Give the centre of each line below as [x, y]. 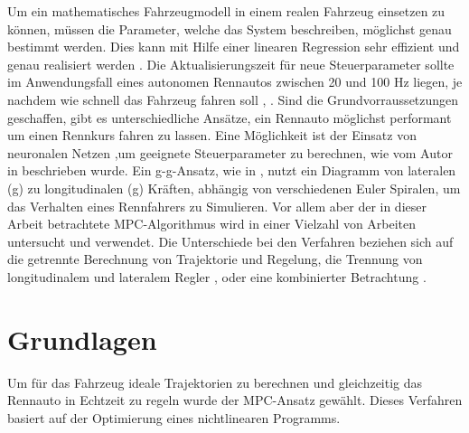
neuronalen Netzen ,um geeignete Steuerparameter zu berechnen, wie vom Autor [230, 152]
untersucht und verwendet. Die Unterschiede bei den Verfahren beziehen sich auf [230, 241]
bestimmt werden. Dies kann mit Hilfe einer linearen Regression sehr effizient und [234, 47]
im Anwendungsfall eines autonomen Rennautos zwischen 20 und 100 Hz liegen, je [235, 82]
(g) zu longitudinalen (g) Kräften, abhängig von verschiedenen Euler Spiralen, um [234, 188]
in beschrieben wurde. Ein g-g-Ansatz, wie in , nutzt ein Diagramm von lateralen [232, 170]
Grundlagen [82, 339]
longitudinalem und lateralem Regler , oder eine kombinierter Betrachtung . [217, 276]
